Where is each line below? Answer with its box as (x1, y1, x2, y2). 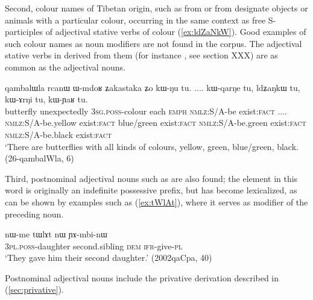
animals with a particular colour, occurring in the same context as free (5, 13, 266, 26)
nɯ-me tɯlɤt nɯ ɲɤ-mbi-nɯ (5, 228, 107, 240)
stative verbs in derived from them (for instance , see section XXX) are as (5, 49, 278, 61)
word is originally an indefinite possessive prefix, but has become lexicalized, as (5, 184, 297, 196)
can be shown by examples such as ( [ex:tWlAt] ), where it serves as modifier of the (5, 195, 308, 208)
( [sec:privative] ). (5, 283, 64, 296)
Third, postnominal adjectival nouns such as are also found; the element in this (5, 172, 298, 184)
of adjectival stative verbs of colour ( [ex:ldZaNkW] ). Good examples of (45, 25, 306, 38)
